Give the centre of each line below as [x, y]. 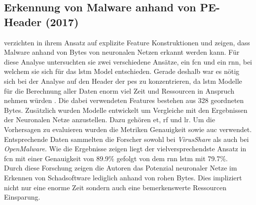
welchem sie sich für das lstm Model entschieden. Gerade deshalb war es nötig [122, 71]
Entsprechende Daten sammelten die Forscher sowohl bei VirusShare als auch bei [127, 139]
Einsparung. [22, 197]
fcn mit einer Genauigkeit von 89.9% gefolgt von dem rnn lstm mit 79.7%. [116, 158]
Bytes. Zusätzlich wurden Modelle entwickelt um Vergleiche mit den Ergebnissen [126, 110]
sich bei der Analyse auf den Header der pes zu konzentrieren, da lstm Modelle [123, 81]
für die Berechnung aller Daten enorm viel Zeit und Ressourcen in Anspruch [119, 90]
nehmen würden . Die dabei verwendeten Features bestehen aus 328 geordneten [124, 100]
